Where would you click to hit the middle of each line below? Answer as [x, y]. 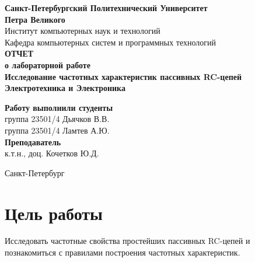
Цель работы [54, 213]
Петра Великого [35, 19]
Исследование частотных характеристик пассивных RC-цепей [123, 76]
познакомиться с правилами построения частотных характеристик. [123, 252]
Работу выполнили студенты [59, 107]
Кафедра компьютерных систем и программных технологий [111, 42]
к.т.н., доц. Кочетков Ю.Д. [52, 153]
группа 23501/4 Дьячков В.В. [57, 119]
